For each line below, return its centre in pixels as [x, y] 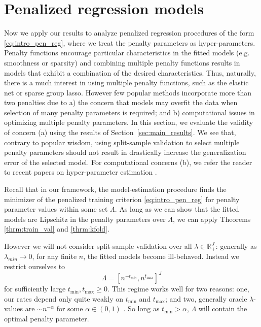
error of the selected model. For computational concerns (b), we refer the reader [128, 162]
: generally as [236, 246]
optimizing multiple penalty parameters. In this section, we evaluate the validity [129, 122]
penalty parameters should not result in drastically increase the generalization [125, 152]
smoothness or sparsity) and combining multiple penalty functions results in [122, 62]
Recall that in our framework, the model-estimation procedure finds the [115, 189]
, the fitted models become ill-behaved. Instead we [161, 256]
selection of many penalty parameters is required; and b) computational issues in [129, 112]
